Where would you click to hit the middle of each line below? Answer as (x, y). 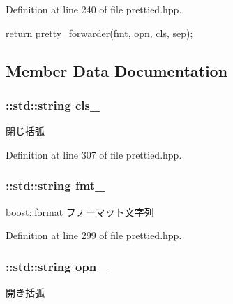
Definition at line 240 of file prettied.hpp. (94, 9)
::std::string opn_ (56, 266)
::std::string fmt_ (55, 186)
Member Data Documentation (117, 70)
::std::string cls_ (53, 104)
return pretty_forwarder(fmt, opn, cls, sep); (99, 32)
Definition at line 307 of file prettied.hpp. (94, 154)
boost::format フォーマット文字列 (80, 211)
